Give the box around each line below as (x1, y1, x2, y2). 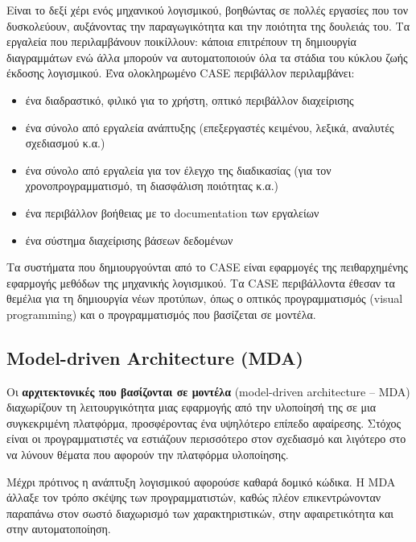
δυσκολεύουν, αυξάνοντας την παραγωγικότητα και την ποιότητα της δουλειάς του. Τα (6, 17, 410, 34)
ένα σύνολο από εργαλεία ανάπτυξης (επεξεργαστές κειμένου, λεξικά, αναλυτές (25, 118, 394, 135)
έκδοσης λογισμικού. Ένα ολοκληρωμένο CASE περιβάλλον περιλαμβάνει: (6, 64, 355, 81)
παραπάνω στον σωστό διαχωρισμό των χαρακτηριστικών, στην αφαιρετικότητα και (6, 504, 394, 521)
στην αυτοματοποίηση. (6, 520, 111, 537)
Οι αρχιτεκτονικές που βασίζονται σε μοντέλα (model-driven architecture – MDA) (6, 383, 410, 399)
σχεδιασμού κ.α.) (25, 134, 105, 151)
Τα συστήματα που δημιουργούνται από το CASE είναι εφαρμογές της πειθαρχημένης (6, 259, 408, 275)
